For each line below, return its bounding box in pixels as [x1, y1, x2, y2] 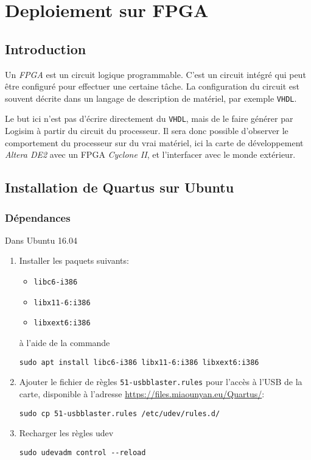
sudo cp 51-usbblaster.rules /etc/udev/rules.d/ [19, 409, 220, 418]
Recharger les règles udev [19, 426, 114, 439]
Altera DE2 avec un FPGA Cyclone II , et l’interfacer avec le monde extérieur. [5, 148, 296, 161]
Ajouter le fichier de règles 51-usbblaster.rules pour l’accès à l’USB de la [19, 375, 302, 388]
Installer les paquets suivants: [19, 254, 129, 267]
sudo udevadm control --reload [19, 448, 146, 457]
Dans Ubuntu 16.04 [5, 233, 77, 246]
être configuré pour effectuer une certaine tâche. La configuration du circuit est [5, 80, 299, 93]
